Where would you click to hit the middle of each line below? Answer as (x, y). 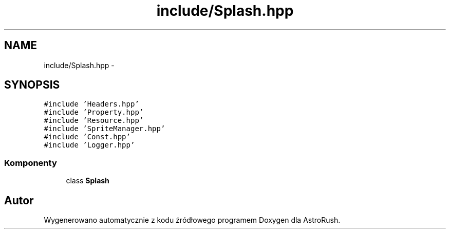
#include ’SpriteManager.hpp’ (105, 129)
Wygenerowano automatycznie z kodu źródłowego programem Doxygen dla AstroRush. (192, 220)
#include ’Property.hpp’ (94, 112)
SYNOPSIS (32, 85)
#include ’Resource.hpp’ (94, 121)
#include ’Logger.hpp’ (89, 145)
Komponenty (31, 163)
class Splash (88, 181)
